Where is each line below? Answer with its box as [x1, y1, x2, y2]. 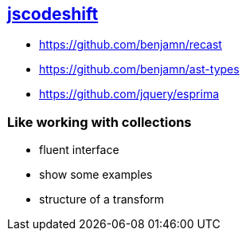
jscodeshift [7, 4, 99, 24]
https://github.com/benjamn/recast [39, 38, 222, 52]
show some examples [39, 168, 153, 182]
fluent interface [39, 143, 119, 157]
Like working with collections [7, 113, 192, 130]
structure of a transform [39, 192, 165, 207]
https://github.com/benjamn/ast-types [39, 62, 240, 77]
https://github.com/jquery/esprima [39, 87, 220, 101]
